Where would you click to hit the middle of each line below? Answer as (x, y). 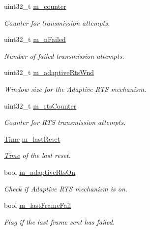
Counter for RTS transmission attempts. (65, 122)
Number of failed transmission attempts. (64, 56)
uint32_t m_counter (35, 6)
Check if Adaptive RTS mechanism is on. (66, 188)
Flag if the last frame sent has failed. (60, 221)
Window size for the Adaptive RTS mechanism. (75, 89)
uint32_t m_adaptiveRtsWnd (49, 72)
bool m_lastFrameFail (38, 205)
